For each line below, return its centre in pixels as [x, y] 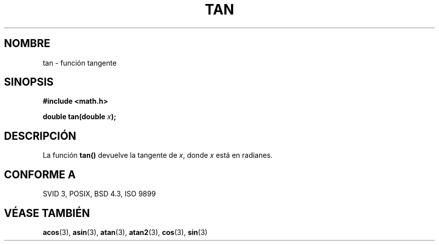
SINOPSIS [29, 82]
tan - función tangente [80, 63]
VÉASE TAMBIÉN [47, 213]
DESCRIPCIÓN [40, 136]
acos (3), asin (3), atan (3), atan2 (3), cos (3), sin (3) [125, 232]
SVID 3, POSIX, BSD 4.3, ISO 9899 [99, 194]
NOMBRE [27, 44]
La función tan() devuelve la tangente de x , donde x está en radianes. [158, 155]
